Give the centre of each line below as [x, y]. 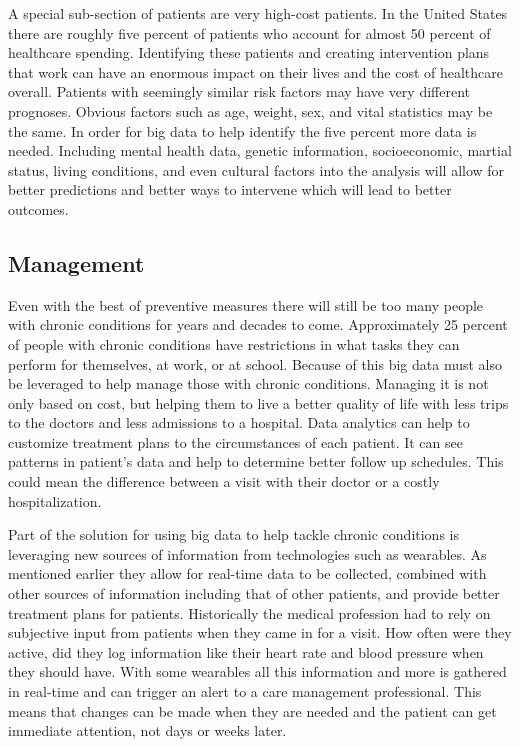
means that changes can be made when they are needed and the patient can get [252, 710]
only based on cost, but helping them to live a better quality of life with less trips [258, 402]
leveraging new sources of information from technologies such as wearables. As [247, 553]
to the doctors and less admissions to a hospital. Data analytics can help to [239, 422]
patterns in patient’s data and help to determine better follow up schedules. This [256, 461]
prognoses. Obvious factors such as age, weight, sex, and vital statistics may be [250, 110]
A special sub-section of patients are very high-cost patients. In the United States [258, 13]
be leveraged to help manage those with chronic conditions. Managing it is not [248, 383]
